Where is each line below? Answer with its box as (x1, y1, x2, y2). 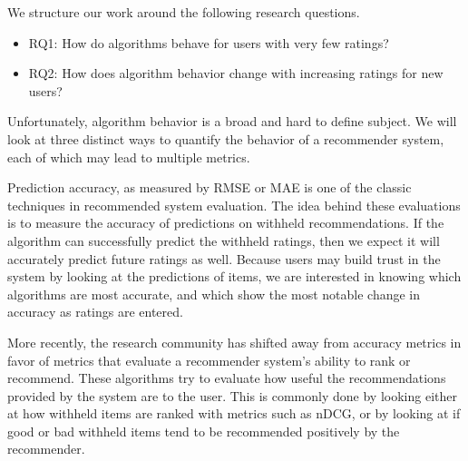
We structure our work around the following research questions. (7, 3, 360, 21)
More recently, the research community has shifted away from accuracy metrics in (7, 332, 462, 351)
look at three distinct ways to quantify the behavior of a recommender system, (7, 129, 444, 148)
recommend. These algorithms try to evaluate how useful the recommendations (7, 368, 446, 387)
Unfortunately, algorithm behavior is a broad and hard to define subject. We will (7, 112, 457, 131)
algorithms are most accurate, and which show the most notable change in (7, 284, 420, 303)
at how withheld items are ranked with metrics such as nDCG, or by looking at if (7, 404, 461, 423)
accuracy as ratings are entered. (7, 302, 183, 321)
